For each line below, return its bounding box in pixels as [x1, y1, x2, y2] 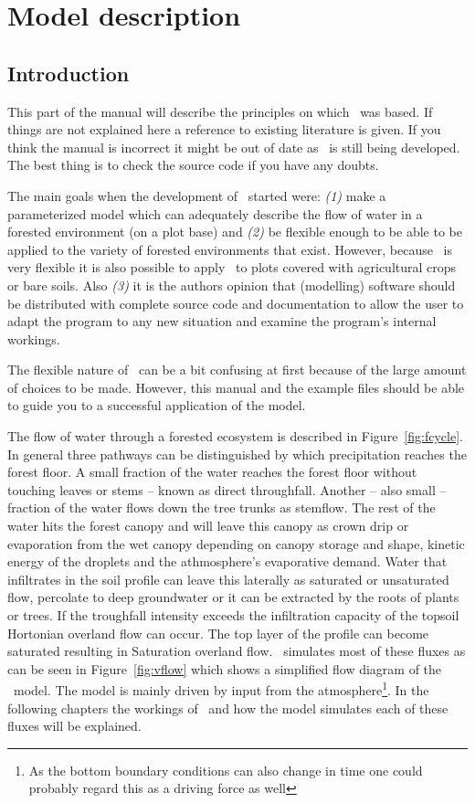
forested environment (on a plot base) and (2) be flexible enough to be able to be [7, 222, 462, 241]
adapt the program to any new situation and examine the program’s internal [7, 312, 437, 331]
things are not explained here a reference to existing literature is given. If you [7, 120, 441, 139]
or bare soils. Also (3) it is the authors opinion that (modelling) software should [7, 275, 456, 294]
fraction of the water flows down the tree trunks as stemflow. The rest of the [7, 498, 436, 517]
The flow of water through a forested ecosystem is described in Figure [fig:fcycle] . [7, 427, 463, 446]
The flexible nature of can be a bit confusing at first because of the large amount [7, 360, 467, 379]
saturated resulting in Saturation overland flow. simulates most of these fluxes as [7, 641, 466, 660]
